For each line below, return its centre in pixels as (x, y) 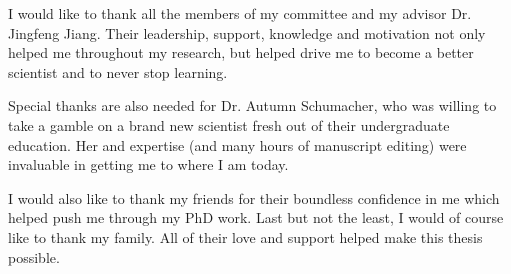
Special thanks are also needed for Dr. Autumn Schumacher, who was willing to (252, 105)
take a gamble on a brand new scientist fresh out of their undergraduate (229, 124)
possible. (34, 256)
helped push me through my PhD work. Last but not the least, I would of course (256, 217)
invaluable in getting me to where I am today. (148, 164)
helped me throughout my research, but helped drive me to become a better (241, 52)
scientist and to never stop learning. (118, 71)
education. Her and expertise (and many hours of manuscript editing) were (237, 144)
